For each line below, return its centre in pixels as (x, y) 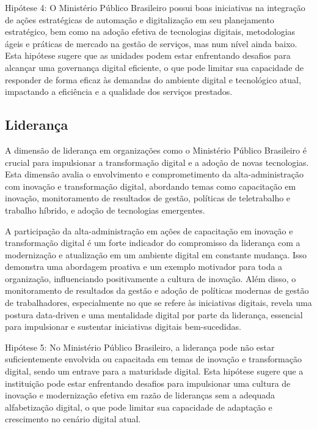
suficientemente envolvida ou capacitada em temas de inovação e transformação (153, 359)
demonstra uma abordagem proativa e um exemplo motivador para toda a (144, 267)
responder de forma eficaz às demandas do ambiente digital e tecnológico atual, (153, 79)
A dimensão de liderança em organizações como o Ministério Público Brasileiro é (156, 150)
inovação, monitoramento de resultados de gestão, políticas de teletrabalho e (148, 198)
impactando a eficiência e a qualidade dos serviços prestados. (119, 91)
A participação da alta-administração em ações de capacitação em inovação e (149, 230)
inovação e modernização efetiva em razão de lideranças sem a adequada (140, 395)
